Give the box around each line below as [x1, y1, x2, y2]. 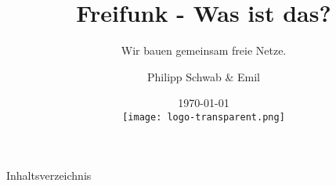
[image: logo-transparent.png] [122, 111, 285, 123]
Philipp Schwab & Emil [147, 68, 260, 84]
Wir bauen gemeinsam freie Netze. [121, 42, 287, 59]
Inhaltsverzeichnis [6, 166, 92, 183]
